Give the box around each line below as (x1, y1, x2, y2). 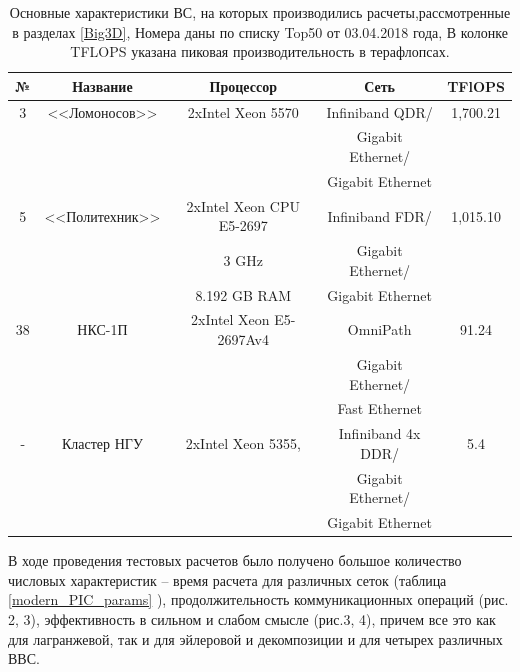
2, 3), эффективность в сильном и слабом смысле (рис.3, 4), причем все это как (8, 608, 496, 629)
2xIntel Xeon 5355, (185, 432, 301, 453)
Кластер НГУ (61, 432, 143, 453)
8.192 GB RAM (195, 284, 292, 305)
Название (72, 75, 133, 96)
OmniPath (347, 319, 412, 340)
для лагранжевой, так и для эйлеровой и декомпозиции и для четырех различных (8, 628, 503, 649)
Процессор (209, 75, 277, 96)
